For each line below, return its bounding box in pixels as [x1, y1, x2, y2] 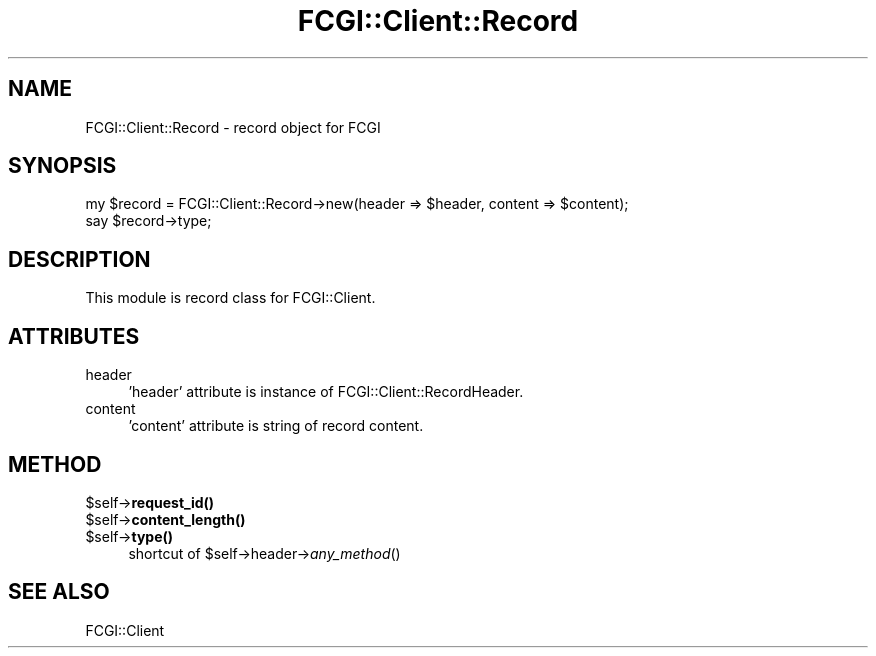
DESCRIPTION [8, 246, 151, 272]
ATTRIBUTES [8, 323, 140, 349]
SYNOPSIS [8, 153, 117, 179]
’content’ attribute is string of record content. [128, 417, 424, 435]
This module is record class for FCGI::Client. [85, 289, 376, 307]
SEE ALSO [8, 579, 110, 605]
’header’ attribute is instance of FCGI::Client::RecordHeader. [128, 383, 524, 401]
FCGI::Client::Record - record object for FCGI [85, 118, 381, 136]
